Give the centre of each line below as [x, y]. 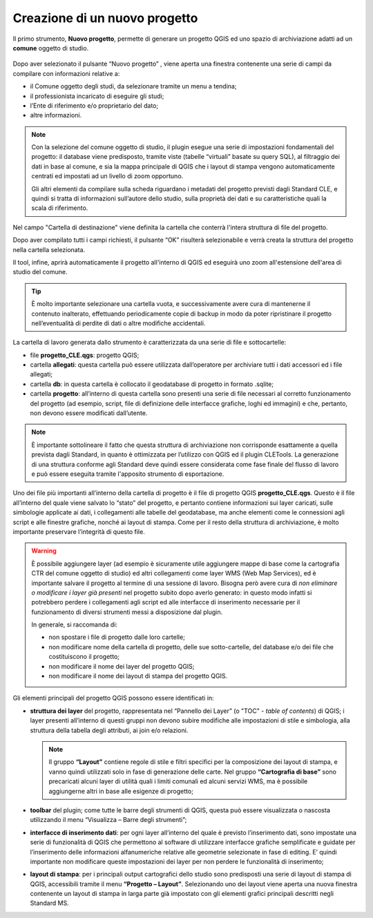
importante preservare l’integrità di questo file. [79, 531]
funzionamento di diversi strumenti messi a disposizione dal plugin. [127, 612]
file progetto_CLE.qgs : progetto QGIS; [85, 355]
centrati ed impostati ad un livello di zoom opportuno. [107, 176]
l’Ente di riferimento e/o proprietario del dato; [94, 105]
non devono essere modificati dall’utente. [89, 413]
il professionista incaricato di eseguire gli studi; [97, 96]
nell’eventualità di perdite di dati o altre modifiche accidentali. [118, 323]
